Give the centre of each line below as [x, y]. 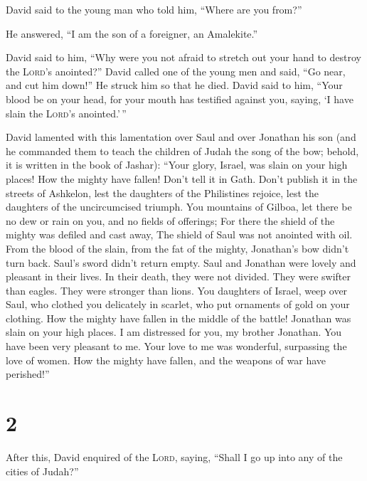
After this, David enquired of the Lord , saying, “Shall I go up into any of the [174, 456]
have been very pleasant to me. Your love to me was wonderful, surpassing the [176, 346]
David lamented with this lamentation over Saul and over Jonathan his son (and [181, 137]
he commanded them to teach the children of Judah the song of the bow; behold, [182, 150]
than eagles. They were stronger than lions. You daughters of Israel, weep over [177, 290]
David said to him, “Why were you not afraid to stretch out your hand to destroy [183, 57]
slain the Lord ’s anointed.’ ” [66, 113]
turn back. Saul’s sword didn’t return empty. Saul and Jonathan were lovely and [181, 262]
